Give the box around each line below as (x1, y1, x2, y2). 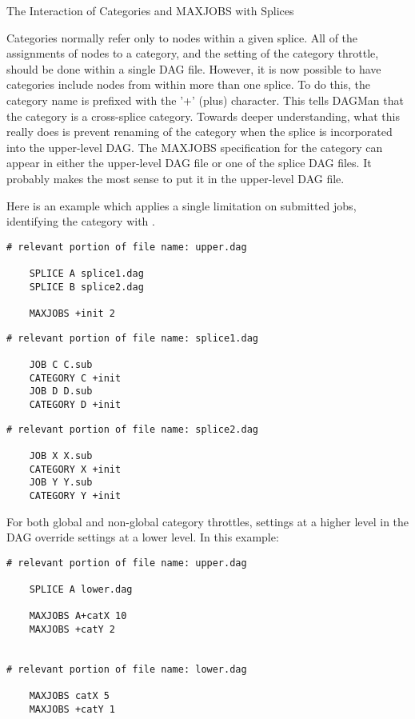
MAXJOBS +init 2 (29, 308, 116, 319)
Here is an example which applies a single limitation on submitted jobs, (6, 197, 357, 214)
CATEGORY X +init (29, 463, 122, 475)
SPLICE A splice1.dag (29, 268, 144, 280)
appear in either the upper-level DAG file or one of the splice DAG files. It (6, 154, 372, 171)
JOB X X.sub (29, 449, 93, 461)
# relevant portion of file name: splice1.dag (6, 332, 258, 344)
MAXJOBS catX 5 (29, 690, 110, 702)
